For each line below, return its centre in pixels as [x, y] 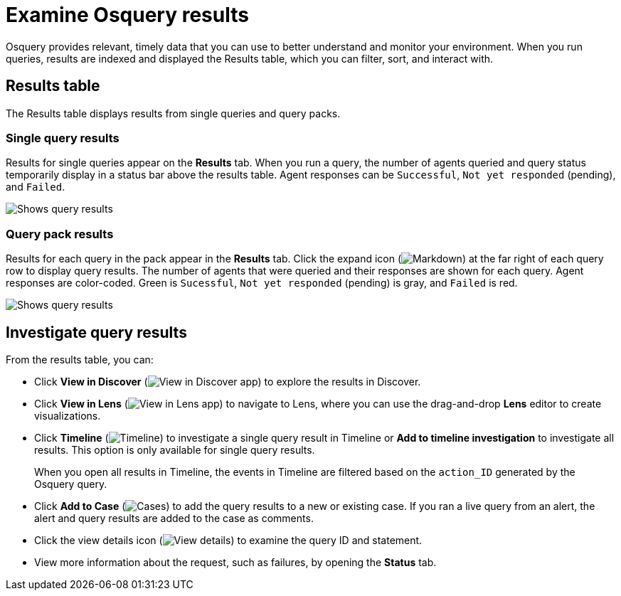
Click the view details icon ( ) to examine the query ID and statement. [228, 540]
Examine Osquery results [127, 15]
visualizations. [68, 415]
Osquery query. [71, 484]
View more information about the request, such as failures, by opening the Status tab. [235, 562]
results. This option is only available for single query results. [175, 449]
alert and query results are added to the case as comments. [174, 518]
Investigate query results [96, 332]
